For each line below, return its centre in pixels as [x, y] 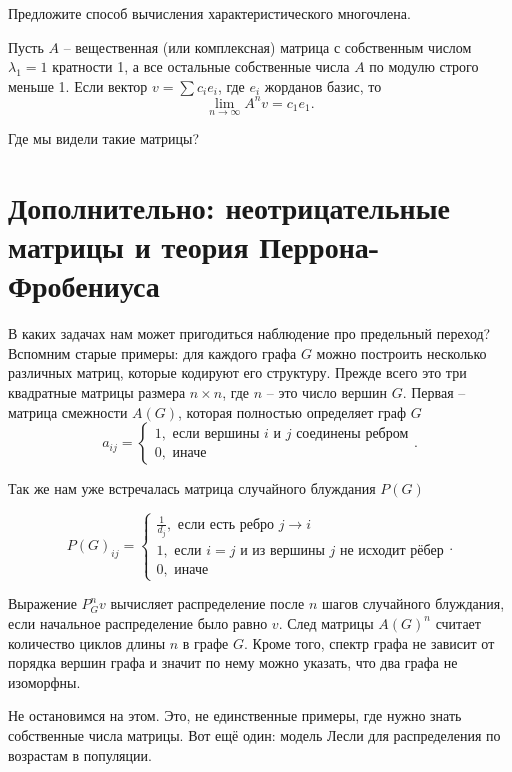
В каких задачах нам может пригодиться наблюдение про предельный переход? [249, 333]
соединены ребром [352, 434]
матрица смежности [68, 411]
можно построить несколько [401, 352]
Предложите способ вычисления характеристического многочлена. [209, 13]
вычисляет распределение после [207, 603]
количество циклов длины [87, 642]
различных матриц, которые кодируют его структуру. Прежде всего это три [237, 372]
